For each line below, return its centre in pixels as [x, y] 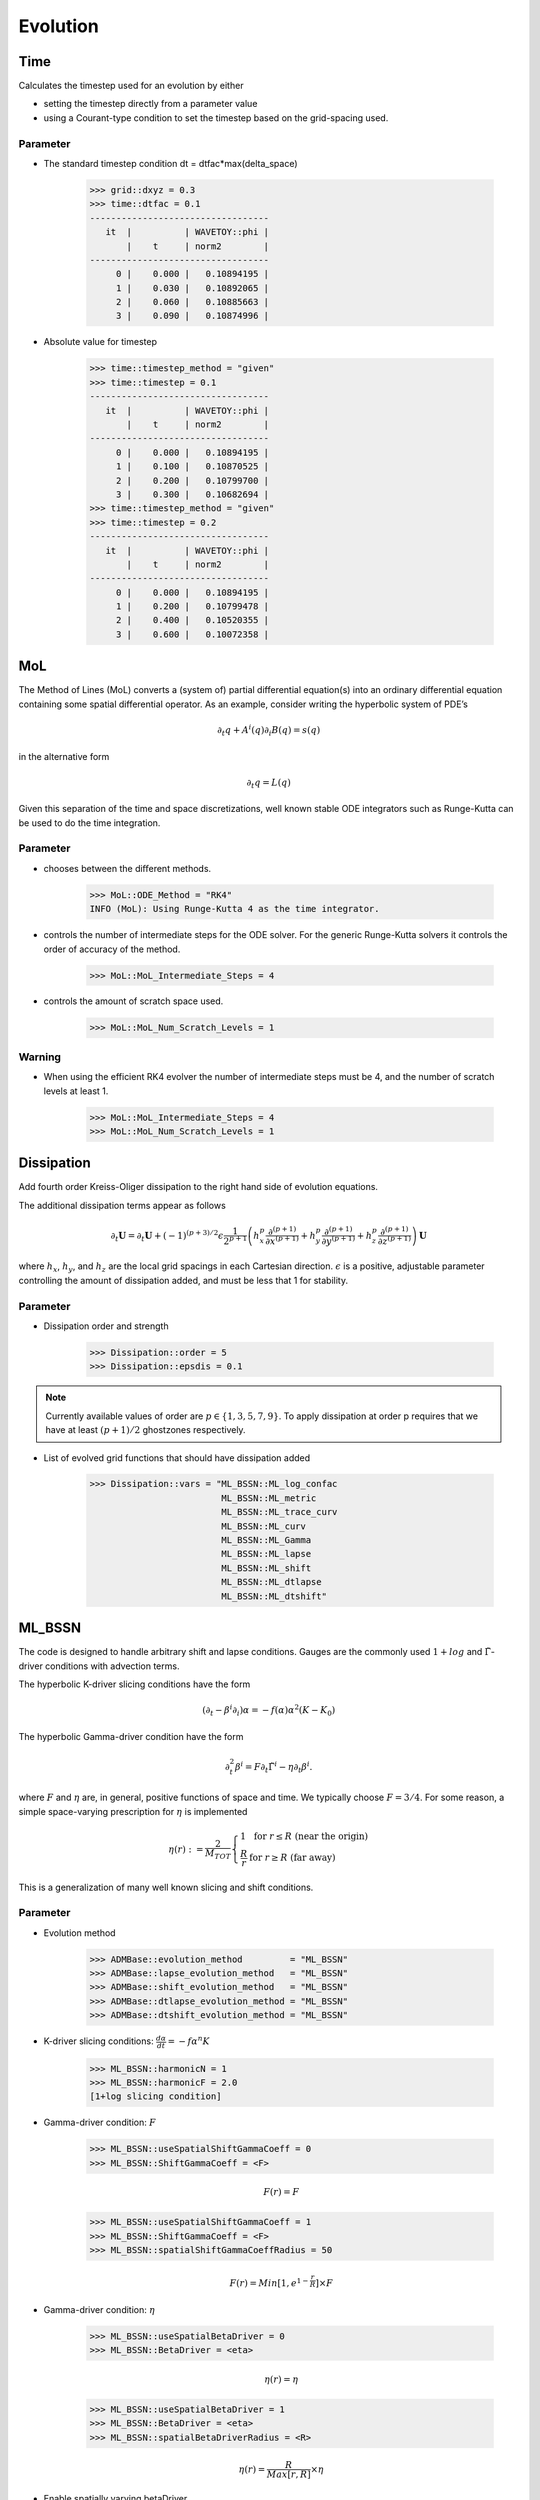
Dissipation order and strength [106, 1326]
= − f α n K [188, 2040]
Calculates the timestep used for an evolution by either [131, 86]
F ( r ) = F [281, 2192]
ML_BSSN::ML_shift [266, 1568]
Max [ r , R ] [289, 2474]
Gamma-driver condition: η [99, 2309]
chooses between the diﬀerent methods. [127, 868]
